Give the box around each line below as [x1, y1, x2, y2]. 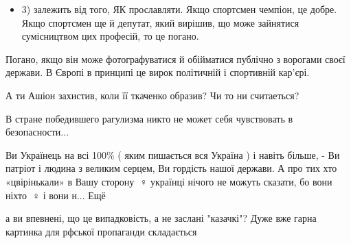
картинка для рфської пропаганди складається [5, 224, 197, 238]
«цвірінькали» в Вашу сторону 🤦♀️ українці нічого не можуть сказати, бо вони [5, 174, 332, 188]
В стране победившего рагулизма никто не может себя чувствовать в [5, 111, 293, 125]
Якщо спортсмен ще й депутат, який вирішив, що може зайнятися [21, 15, 299, 29]
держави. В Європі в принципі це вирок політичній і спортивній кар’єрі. [5, 65, 310, 79]
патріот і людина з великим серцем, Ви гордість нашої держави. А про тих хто [5, 161, 337, 175]
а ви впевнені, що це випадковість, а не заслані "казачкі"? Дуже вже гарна [5, 211, 317, 225]
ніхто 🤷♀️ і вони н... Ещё [5, 188, 106, 202]
